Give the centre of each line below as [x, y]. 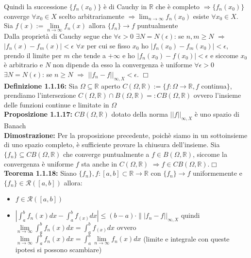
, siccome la [210, 154]
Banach [15, 126]
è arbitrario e [24, 65]
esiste [201, 16]
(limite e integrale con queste [186, 238]
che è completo [178, 6]
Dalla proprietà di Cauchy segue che [58, 36]
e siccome [224, 55]
